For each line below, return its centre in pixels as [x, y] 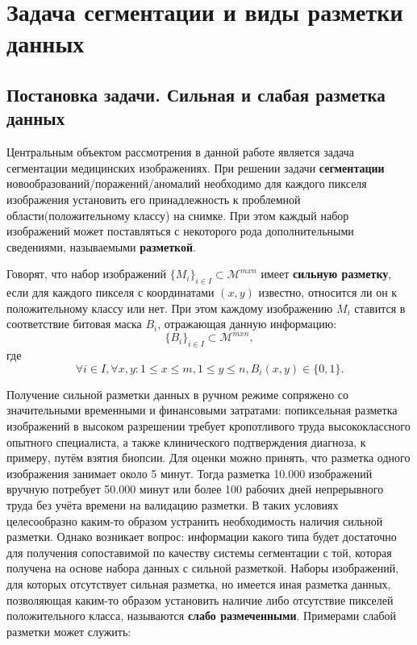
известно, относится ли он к [328, 292]
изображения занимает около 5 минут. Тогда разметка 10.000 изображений [190, 473]
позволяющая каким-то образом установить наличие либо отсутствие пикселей [200, 599]
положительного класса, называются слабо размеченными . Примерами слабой [202, 616]
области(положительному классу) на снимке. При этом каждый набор [178, 215]
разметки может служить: [69, 631]
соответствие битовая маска [74, 324]
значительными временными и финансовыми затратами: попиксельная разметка [202, 410]
